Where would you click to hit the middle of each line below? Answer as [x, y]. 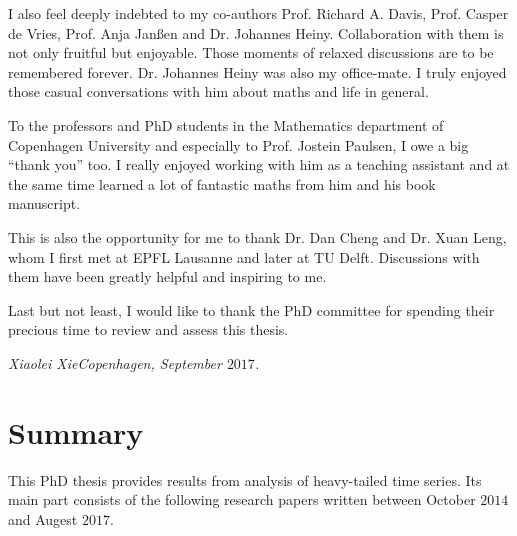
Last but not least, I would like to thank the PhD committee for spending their [251, 309]
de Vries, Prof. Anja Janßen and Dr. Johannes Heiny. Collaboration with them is [256, 32]
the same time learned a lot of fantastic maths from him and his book [222, 183]
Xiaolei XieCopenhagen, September [115, 362]
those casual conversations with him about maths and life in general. [218, 91]
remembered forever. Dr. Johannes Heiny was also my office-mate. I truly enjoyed [257, 71]
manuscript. [44, 203]
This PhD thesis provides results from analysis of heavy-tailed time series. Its [245, 479]
